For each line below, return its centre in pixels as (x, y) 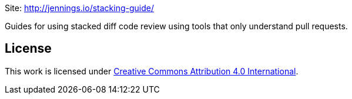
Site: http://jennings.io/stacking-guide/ (79, 8)
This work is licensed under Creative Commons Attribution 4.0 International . (152, 71)
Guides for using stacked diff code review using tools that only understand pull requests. (176, 26)
